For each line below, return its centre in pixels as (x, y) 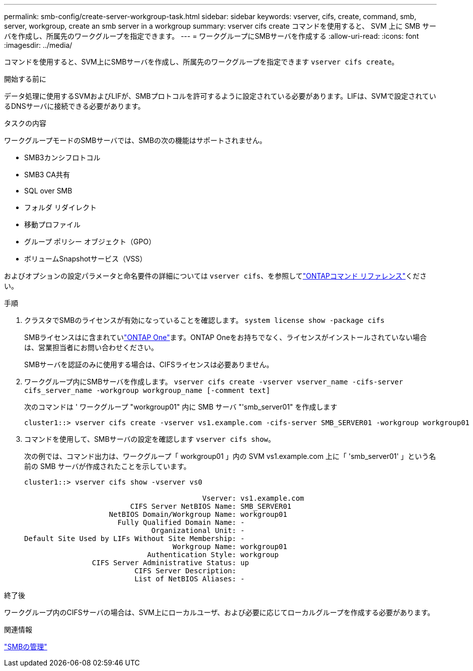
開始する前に (25, 79)
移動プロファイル (52, 224)
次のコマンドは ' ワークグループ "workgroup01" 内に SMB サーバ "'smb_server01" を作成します (181, 407)
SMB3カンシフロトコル (62, 157)
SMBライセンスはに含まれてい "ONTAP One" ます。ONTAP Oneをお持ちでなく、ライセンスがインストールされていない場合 (226, 337)
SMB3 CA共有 (47, 175)
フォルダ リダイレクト (60, 207)
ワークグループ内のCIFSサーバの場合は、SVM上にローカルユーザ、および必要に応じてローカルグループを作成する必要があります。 (219, 612)
